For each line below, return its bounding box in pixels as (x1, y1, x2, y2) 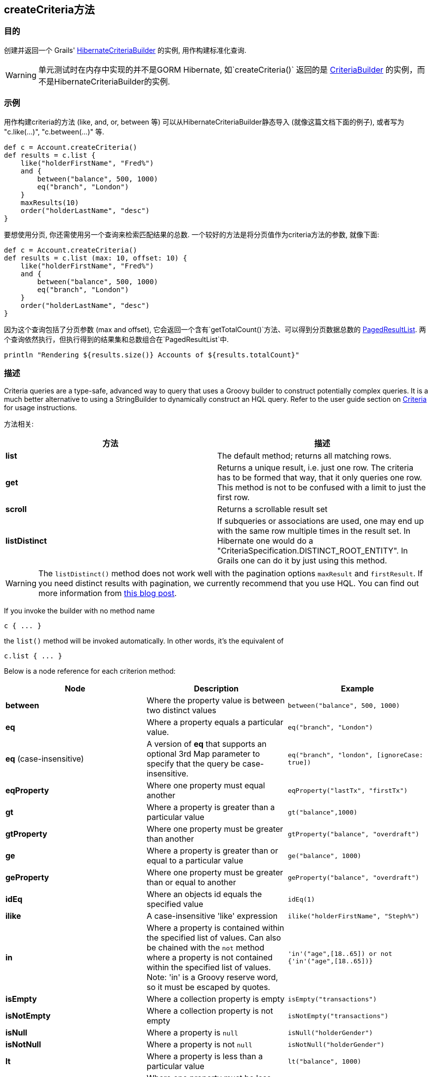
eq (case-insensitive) (5, 754, 84, 764)
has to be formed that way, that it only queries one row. (217, 473, 422, 483)
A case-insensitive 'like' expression (146, 911, 278, 921)
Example (341, 684, 374, 694)
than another (146, 834, 194, 844)
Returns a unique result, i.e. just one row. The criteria (217, 463, 414, 473)
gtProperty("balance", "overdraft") (287, 830, 420, 838)
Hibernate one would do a (217, 536, 314, 546)
